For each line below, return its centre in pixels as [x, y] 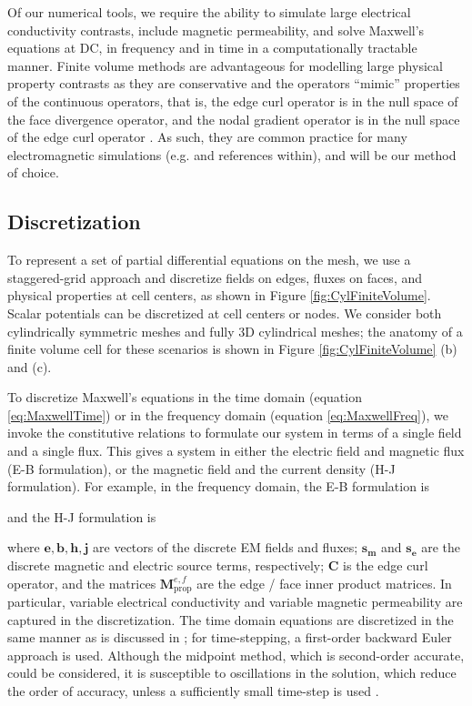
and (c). [30, 366]
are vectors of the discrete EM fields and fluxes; [226, 547]
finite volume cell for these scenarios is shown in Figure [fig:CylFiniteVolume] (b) [232, 349]
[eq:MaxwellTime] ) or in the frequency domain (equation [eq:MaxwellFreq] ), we [228, 414]
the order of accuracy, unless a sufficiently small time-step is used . [193, 691]
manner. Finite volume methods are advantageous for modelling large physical [225, 65]
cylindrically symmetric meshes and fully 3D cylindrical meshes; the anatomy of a [235, 331]
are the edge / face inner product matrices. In [324, 583]
